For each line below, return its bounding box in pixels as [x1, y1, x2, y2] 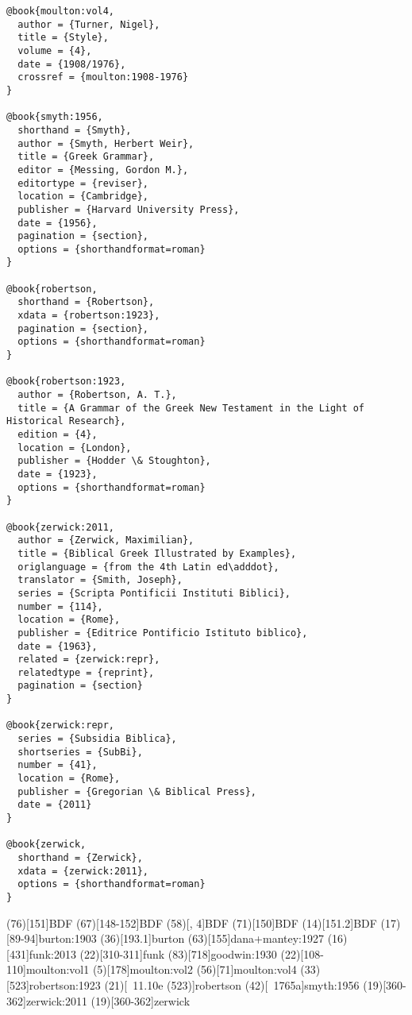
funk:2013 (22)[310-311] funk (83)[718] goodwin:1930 [29, 945, 277, 962]
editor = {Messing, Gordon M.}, [17, 164, 189, 176]
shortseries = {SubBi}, [17, 746, 143, 758]
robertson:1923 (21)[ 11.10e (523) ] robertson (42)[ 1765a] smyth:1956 [29, 977, 360, 993]
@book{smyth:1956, [6, 111, 103, 123]
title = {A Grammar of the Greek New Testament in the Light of [17, 402, 365, 414]
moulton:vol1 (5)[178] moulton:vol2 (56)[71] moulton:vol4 [25, 961, 297, 978]
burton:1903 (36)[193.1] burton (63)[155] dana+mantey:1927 [38, 930, 324, 947]
